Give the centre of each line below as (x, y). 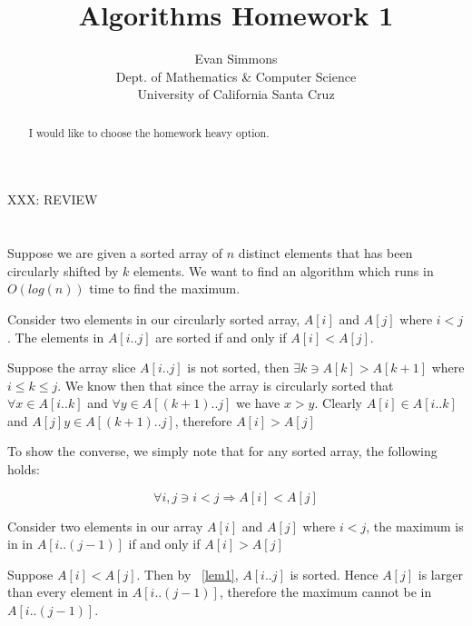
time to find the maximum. (165, 288)
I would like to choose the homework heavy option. (149, 132)
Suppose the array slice (72, 368)
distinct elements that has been (325, 253)
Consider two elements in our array (105, 526)
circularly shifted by (63, 270)
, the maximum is (415, 526)
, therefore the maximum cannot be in (325, 592)
